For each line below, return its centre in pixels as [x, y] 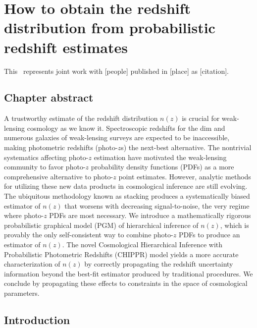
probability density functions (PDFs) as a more [162, 167]
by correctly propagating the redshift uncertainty [159, 264]
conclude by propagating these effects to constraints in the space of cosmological [126, 283]
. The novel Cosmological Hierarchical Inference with [142, 245]
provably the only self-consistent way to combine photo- [89, 235]
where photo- [24, 215]
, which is [234, 225]
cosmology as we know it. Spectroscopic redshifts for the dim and [126, 128]
